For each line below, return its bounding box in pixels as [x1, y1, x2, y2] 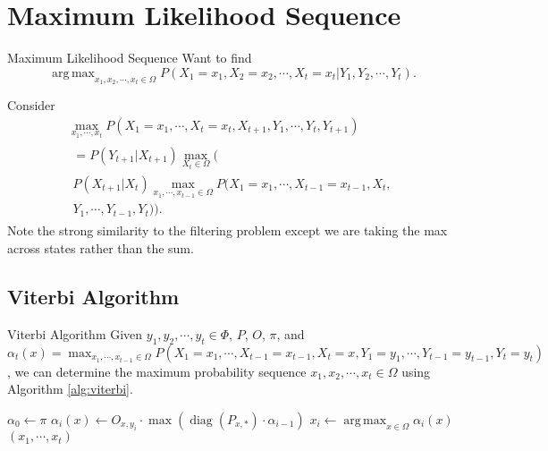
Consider [7, 96, 55, 115]
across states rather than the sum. [7, 239, 194, 258]
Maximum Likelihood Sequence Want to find [7, 48, 252, 67]
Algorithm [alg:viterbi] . [7, 379, 133, 398]
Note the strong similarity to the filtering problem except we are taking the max [7, 221, 448, 240]
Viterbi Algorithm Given [7, 324, 143, 343]
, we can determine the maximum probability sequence [7, 362, 307, 380]
